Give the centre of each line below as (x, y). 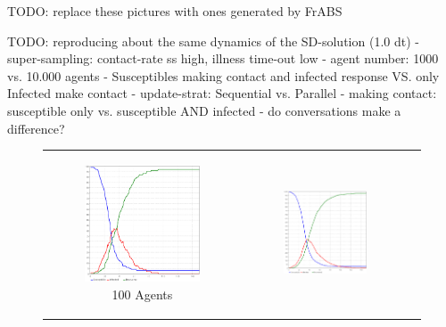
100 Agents (142, 294)
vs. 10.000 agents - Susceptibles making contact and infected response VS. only (223, 75)
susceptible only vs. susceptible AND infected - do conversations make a (204, 110)
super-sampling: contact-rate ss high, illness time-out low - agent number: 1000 (223, 58)
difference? (36, 128)
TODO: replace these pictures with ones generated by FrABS (175, 11)
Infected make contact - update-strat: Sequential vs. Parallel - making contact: (222, 93)
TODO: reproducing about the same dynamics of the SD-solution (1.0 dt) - (213, 41)
